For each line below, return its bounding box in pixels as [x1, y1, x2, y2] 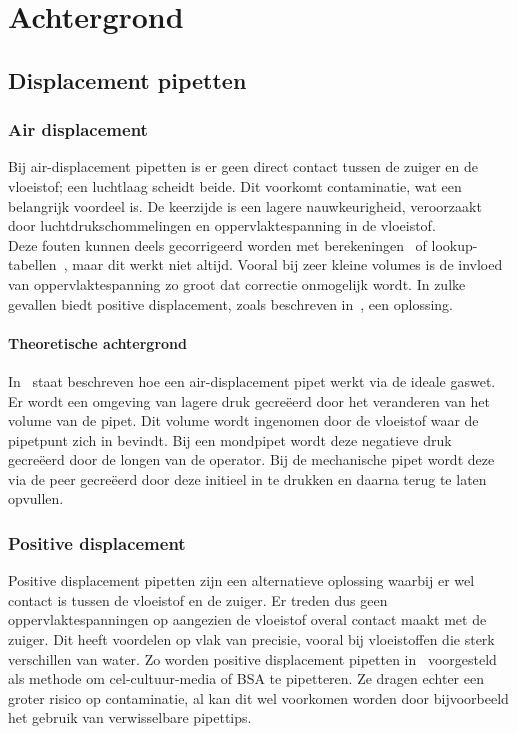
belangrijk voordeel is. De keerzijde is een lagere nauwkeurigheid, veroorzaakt [8, 195, 482, 216]
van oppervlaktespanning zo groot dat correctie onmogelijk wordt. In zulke [8, 273, 466, 294]
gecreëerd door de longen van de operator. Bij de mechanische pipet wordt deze [8, 449, 495, 470]
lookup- [431, 234, 478, 255]
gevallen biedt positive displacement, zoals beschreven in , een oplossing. [8, 293, 453, 314]
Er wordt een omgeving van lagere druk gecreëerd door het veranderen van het [8, 390, 490, 411]
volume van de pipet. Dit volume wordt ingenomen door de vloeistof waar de [8, 410, 479, 431]
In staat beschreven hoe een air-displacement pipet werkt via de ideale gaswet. [8, 370, 496, 391]
